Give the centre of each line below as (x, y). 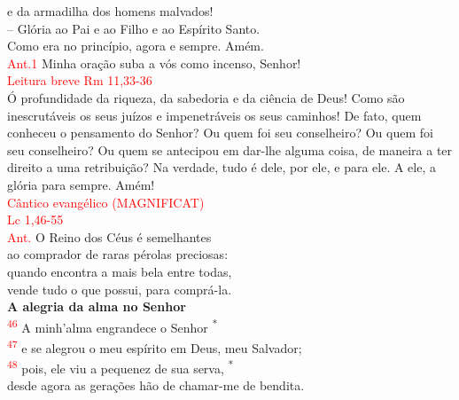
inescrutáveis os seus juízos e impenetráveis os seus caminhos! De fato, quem (214, 115)
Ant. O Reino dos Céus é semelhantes (109, 236)
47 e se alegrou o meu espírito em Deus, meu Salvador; (155, 346)
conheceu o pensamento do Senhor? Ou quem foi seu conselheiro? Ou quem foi (220, 133)
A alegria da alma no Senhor (97, 306)
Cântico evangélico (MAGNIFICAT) (106, 202)
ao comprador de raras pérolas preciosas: (118, 254)
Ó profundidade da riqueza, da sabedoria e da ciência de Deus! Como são (206, 97)
